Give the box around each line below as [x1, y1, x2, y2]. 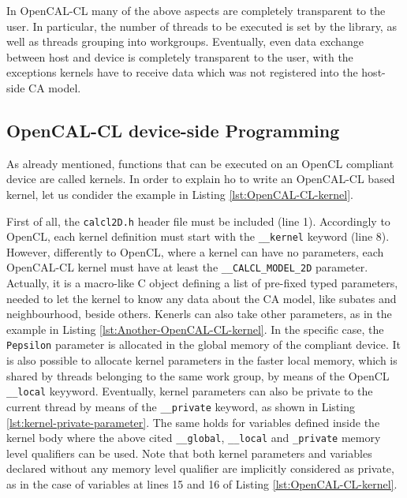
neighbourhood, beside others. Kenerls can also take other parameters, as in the [6, 305, 392, 322]
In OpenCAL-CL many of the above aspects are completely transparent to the [6, 2, 386, 18]
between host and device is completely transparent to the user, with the [6, 48, 353, 65]
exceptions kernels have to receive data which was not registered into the [6, 64, 358, 81]
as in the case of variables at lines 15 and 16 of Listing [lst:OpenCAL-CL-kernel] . [6, 476, 398, 492]
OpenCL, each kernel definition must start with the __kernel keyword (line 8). [6, 228, 390, 245]
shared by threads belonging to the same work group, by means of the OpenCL [6, 367, 390, 384]
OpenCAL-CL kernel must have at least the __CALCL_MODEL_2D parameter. [6, 259, 368, 275]
